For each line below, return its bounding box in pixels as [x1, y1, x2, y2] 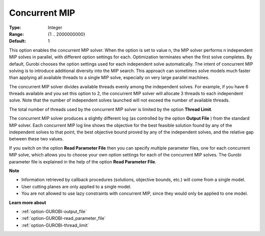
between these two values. [9, 136, 64, 142]
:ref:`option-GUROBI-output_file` [21, 209, 87, 214]
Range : [9, 31, 24, 37]
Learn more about [9, 199, 47, 206]
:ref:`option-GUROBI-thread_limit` [21, 222, 89, 228]
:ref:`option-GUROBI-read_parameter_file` [21, 215, 106, 221]
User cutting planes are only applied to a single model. [21, 184, 132, 189]
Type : [9, 25, 22, 30]
